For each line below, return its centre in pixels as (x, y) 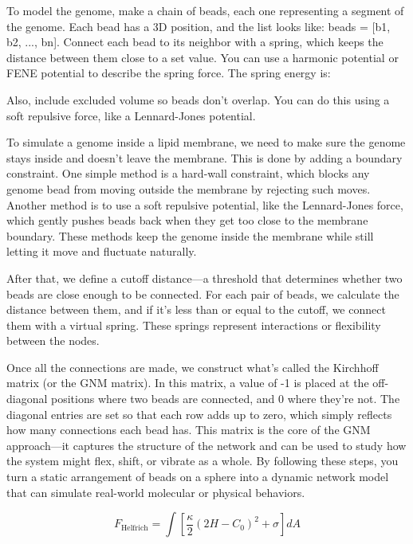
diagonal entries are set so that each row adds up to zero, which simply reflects (199, 414)
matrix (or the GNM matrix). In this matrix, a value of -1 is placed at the (188, 383)
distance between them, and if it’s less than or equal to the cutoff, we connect (196, 309)
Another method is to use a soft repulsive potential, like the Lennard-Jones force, (205, 204)
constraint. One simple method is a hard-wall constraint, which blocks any (188, 173)
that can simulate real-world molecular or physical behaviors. (156, 492)
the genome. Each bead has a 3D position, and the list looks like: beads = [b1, (199, 26)
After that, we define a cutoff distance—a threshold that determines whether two (205, 278)
